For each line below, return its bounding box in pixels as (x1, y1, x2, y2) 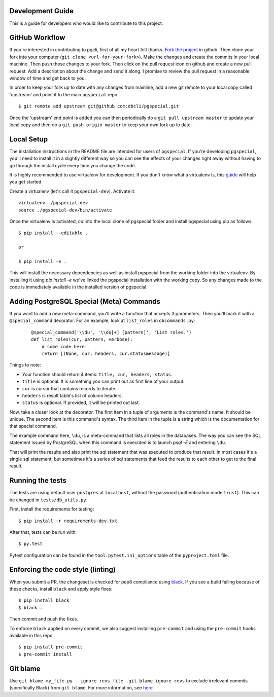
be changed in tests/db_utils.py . (9, 497, 88, 503)
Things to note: (9, 362, 41, 368)
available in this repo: (9, 632, 54, 638)
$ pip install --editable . (18, 230, 88, 236)
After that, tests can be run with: (9, 529, 77, 535)
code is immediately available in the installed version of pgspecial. (9, 284, 148, 290)
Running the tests (9, 476, 67, 485)
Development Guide (9, 7, 74, 15)
